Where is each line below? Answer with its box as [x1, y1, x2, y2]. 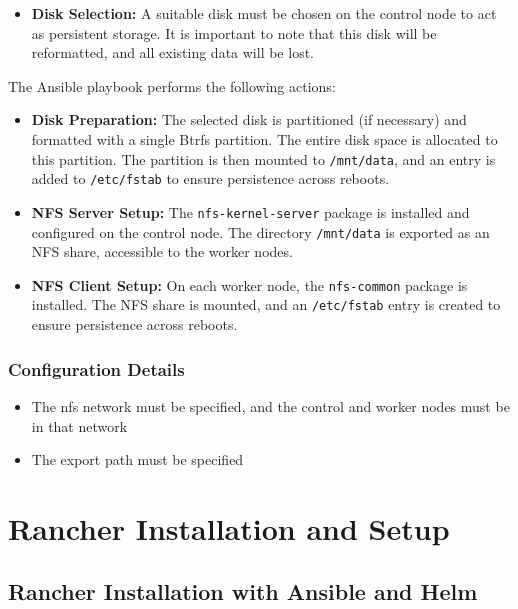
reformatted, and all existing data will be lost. [31, 42, 314, 63]
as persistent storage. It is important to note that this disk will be [31, 22, 437, 43]
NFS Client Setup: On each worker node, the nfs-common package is [31, 274, 468, 295]
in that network [31, 415, 128, 436]
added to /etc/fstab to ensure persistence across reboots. [31, 168, 390, 189]
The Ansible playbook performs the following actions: [8, 75, 336, 96]
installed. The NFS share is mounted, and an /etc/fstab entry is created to [31, 294, 501, 315]
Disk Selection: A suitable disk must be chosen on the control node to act [31, 3, 497, 23]
